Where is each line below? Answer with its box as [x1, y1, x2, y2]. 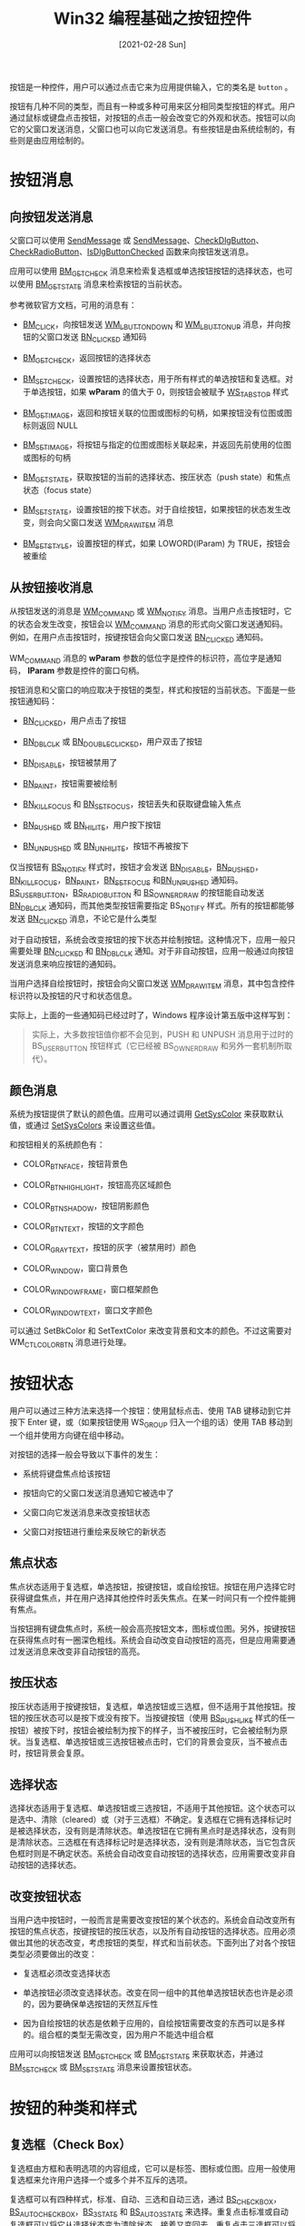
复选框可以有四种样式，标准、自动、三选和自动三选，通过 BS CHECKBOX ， [9, 2193, 281, 2207]
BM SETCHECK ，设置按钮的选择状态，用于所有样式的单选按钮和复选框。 [22, 373, 286, 386]
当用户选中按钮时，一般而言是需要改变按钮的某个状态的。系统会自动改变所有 [9, 1914, 296, 1925]
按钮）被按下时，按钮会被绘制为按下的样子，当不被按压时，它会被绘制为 [9, 1725, 280, 1736]
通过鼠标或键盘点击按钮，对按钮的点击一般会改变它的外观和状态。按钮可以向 [9, 112, 296, 123]
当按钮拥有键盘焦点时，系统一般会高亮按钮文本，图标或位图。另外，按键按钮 [9, 1623, 296, 1634]
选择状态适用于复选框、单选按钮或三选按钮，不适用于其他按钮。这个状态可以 [9, 1803, 296, 1814]
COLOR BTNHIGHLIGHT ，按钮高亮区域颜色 [22, 1179, 172, 1192]
